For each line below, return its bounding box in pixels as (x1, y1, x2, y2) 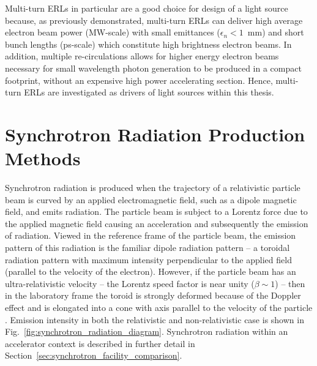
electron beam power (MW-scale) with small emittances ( (5, 26, 220, 39)
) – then (275, 277, 305, 289)
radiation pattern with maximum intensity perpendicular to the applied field (5, 253, 292, 266)
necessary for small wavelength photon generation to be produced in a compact (5, 61, 302, 74)
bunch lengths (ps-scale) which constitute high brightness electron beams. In (5, 37, 292, 50)
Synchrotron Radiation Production (5, 121, 305, 146)
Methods (5, 146, 81, 171)
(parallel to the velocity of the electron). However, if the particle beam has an (5, 265, 296, 278)
